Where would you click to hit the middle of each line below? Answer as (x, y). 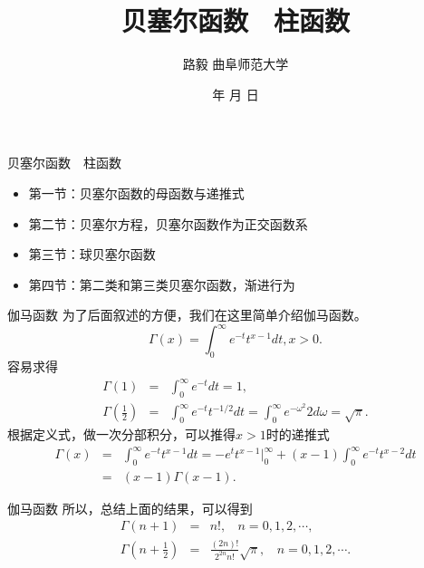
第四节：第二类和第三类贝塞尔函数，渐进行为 (162, 284)
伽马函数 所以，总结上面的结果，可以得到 (130, 508)
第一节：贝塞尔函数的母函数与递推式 (136, 193)
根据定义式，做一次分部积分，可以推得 (121, 433)
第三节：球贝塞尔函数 (92, 254)
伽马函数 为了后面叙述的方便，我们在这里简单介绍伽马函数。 (187, 315)
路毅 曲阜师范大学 (236, 64)
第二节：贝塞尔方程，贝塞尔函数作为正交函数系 (168, 223)
